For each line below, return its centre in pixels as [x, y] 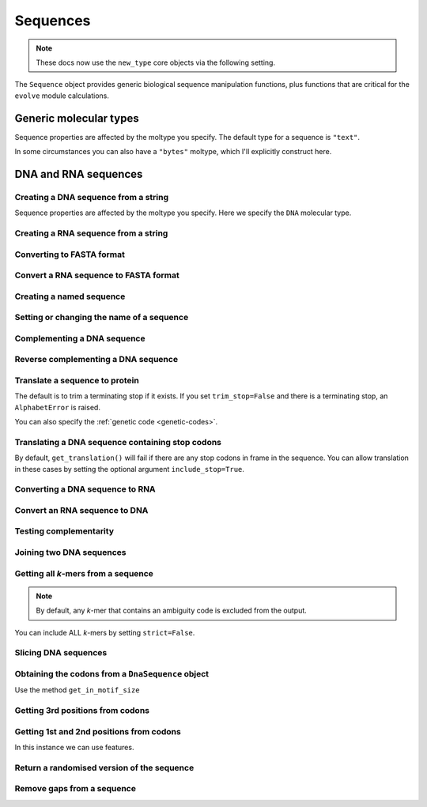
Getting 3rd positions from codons [82, 711]
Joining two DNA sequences [70, 552]
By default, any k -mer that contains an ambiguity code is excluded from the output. [172, 611]
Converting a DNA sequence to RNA [85, 489]
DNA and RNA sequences [79, 174]
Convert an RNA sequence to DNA [81, 510]
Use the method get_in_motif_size [77, 690]
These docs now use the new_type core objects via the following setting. [156, 62]
